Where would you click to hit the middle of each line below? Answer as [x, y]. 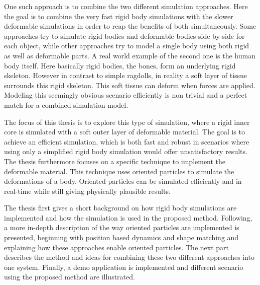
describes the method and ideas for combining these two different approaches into [129, 257]
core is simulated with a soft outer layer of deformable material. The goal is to [124, 132]
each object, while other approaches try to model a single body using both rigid [127, 46]
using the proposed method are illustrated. [70, 277]
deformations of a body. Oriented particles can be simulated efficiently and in [123, 181]
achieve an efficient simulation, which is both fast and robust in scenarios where [127, 141]
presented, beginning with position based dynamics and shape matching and [121, 237]
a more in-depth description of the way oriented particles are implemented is [122, 227]
